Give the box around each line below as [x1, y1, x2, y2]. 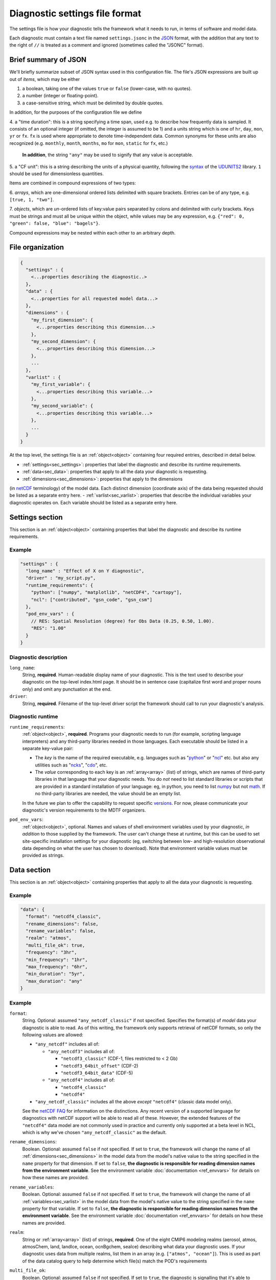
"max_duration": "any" [26, 978, 83, 984]
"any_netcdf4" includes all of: [48, 1077, 115, 1083]
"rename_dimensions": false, [26, 921, 99, 927]
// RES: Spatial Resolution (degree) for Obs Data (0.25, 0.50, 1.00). [31, 618, 215, 624]
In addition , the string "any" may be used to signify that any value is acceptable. [22, 152, 194, 158]
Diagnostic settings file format [9, 8, 142, 19]
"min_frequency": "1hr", [26, 956, 88, 963]
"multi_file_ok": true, [26, 942, 85, 948]
